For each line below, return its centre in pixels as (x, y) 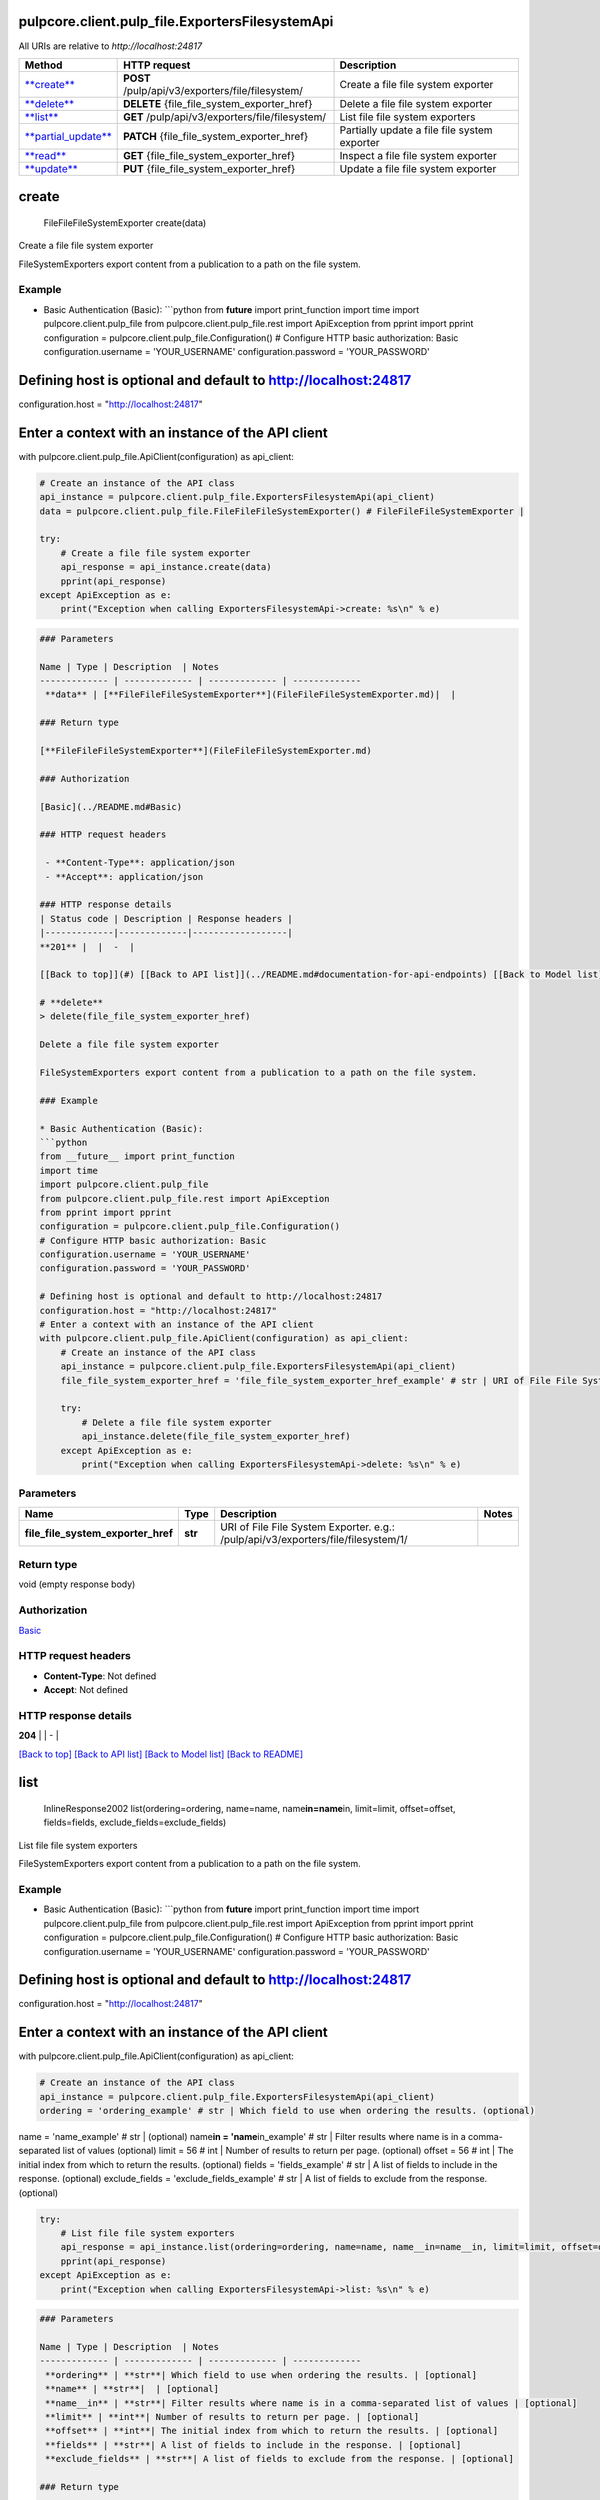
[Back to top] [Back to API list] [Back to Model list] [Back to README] (161, 1754)
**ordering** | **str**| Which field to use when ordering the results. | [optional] (261, 2374)
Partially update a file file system (416, 130)
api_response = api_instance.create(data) (166, 567)
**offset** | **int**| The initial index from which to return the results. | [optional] (272, 2431)
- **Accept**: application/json (124, 876)
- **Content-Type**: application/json (140, 863)
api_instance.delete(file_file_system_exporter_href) (216, 1436)
